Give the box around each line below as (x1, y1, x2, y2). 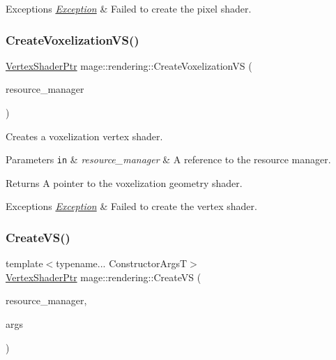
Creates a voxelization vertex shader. (6, 128, 163, 143)
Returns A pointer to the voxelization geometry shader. (6, 175, 243, 190)
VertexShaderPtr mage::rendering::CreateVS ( (6, 269, 201, 284)
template (6, 256, 43, 271)
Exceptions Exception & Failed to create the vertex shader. (6, 199, 257, 213)
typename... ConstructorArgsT (56, 256, 188, 271)
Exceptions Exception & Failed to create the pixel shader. (6, 1, 252, 15)
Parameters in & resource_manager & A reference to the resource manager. (6, 152, 331, 167)
